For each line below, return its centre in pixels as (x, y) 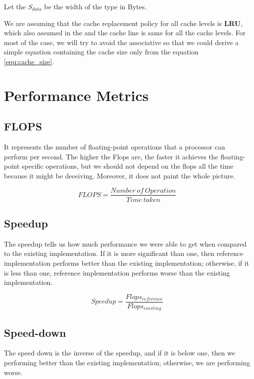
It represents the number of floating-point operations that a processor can (115, 147)
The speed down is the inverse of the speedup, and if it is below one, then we (120, 353)
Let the (15, 6)
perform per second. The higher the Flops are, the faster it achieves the (111, 156)
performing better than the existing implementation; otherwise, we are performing (127, 363)
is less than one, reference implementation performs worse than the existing (117, 272)
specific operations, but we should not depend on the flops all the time (127, 166)
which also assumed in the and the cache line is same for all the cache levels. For (125, 33)
